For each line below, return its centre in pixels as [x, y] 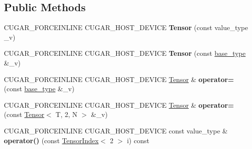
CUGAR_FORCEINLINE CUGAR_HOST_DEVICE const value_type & [116, 130]
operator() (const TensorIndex [51, 140]
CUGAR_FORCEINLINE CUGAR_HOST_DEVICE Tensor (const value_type [126, 27]
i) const [138, 140]
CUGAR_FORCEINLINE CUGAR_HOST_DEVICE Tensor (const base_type [125, 53]
